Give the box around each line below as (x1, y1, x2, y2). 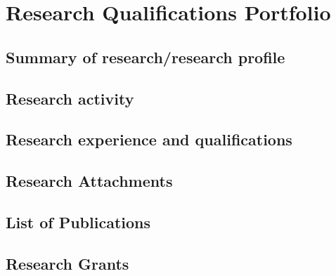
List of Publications (6, 211, 151, 232)
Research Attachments (6, 170, 173, 192)
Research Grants (6, 252, 129, 274)
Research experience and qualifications (6, 129, 292, 150)
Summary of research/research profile (6, 46, 285, 67)
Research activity (6, 87, 134, 109)
